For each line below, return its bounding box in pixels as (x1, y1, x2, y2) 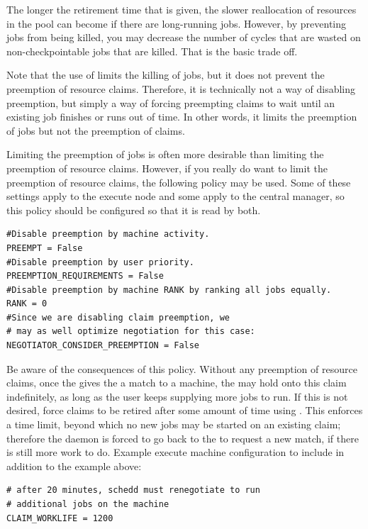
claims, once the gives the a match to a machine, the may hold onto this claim (6, 375, 347, 390)
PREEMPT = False (6, 243, 83, 253)
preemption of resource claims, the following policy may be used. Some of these (6, 174, 351, 189)
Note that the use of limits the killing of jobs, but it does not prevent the (6, 67, 325, 82)
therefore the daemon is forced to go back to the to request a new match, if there (6, 430, 359, 445)
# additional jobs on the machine (6, 499, 169, 509)
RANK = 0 (6, 299, 48, 309)
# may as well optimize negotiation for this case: (6, 326, 255, 337)
